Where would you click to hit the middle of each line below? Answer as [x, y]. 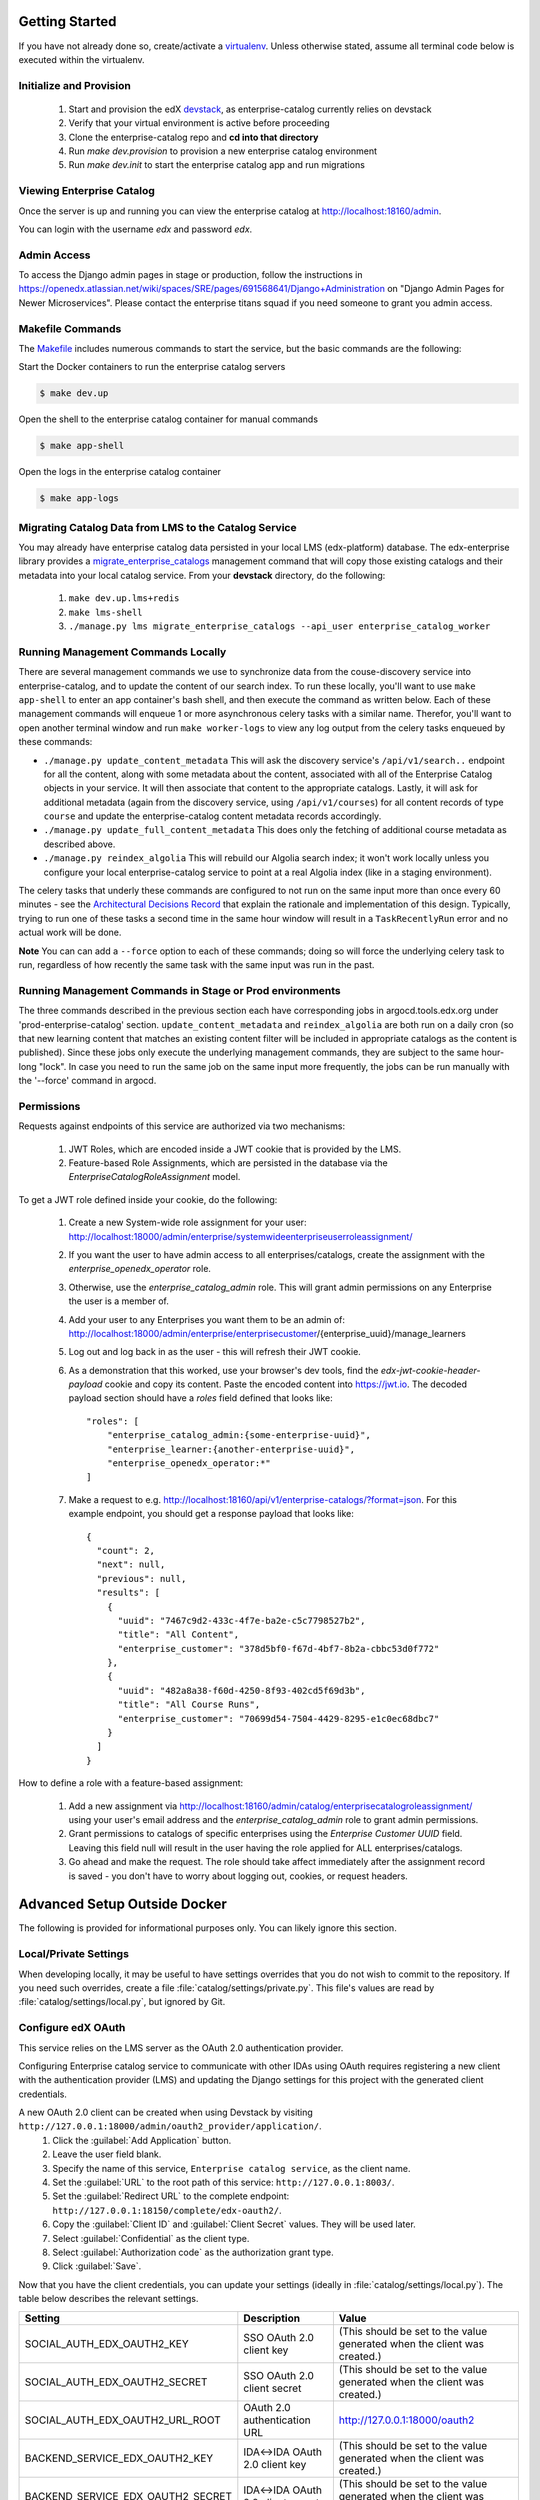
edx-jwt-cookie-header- [430, 1370]
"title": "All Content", [178, 1634]
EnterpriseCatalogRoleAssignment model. [154, 1177]
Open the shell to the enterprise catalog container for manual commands [168, 419]
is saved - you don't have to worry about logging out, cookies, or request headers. [238, 1876]
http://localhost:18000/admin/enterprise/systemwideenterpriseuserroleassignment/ [240, 1236]
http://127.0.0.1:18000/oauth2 [406, 2420]
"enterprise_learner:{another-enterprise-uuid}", [230, 1449]
